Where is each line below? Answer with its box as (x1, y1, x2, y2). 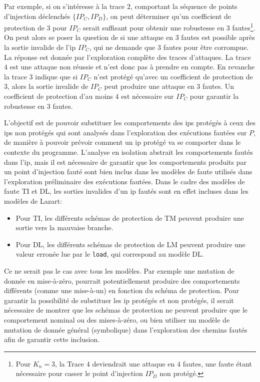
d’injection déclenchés (4, 10, 70, 21)
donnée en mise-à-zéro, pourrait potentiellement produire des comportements (4, 275, 240, 286)
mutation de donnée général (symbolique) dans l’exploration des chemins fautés (4, 324, 247, 335)
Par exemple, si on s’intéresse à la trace (4, 1, 125, 11)
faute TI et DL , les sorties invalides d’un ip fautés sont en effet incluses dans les (4, 186, 248, 196)
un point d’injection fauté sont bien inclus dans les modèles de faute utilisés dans (4, 166, 252, 177)
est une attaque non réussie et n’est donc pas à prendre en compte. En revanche (9, 61, 255, 72)
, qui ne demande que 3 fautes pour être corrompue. (89, 42, 249, 52)
